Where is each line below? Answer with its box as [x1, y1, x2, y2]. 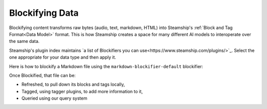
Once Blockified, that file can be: [9, 72, 76, 78]
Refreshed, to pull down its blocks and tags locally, [21, 81, 125, 87]
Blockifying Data [9, 7, 79, 18]
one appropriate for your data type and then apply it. [9, 54, 116, 60]
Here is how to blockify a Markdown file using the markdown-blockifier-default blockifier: [9, 63, 203, 69]
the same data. [9, 38, 40, 44]
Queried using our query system [21, 95, 88, 101]
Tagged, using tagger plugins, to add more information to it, [21, 88, 143, 94]
